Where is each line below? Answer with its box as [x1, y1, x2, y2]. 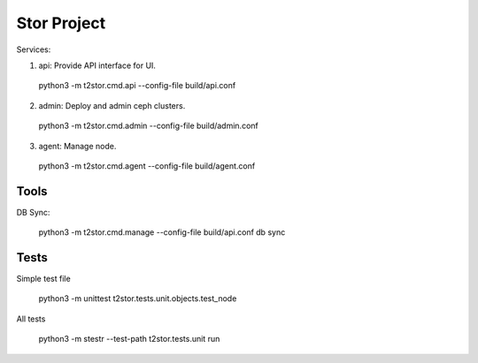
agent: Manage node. [38, 140, 117, 151]
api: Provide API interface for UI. [38, 60, 157, 71]
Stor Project [16, 13, 106, 33]
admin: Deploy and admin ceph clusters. [38, 100, 186, 110]
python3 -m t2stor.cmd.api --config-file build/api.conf [38, 80, 236, 91]
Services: [16, 44, 51, 55]
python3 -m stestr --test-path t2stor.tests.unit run [38, 334, 220, 344]
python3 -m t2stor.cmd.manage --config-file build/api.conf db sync [38, 227, 286, 238]
